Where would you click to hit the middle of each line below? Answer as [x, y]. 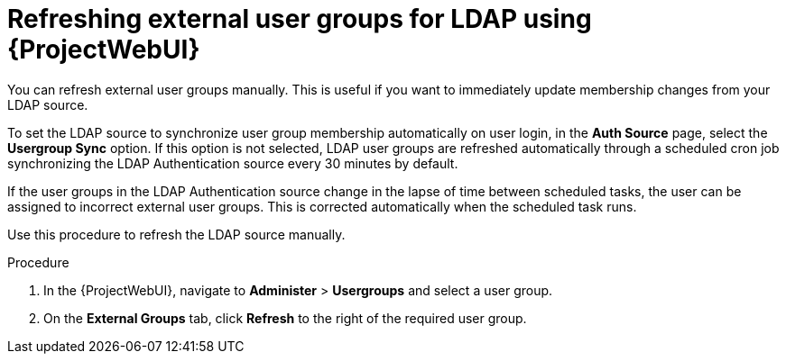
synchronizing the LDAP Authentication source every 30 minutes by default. [233, 163]
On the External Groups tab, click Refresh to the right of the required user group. [285, 318]
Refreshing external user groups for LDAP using [300, 19]
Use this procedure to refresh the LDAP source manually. [176, 234]
